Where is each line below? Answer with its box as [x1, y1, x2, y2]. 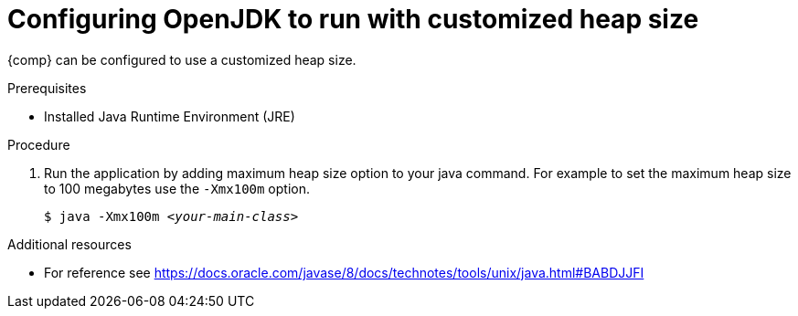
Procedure [7, 136, 70, 153]
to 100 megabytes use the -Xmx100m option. [44, 180, 310, 196]
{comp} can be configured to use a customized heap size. [7, 51, 356, 68]
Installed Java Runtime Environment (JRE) [44, 108, 295, 124]
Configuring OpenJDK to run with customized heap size [7, 4, 699, 35]
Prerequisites [7, 79, 87, 96]
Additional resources [7, 236, 132, 252]
